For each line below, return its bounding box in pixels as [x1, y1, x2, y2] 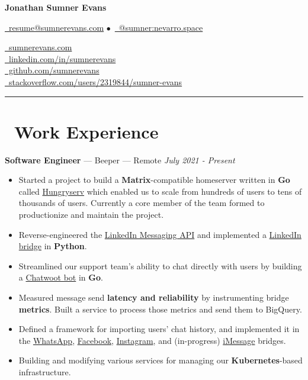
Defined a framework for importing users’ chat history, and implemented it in [18, 323, 300, 335]
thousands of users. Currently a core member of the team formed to [18, 197, 265, 209]
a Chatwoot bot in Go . [18, 271, 103, 284]
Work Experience [14, 119, 159, 143]
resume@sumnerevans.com [8, 21, 104, 33]
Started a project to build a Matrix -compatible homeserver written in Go [18, 173, 290, 186]
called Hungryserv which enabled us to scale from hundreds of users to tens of [18, 185, 302, 197]
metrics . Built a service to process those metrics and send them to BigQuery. [18, 302, 302, 315]
